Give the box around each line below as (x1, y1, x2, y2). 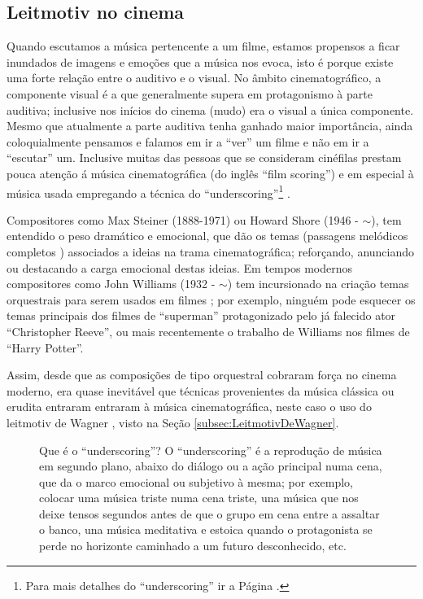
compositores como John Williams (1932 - (7, 275, 216, 292)
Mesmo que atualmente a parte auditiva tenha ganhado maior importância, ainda (7, 117, 413, 134)
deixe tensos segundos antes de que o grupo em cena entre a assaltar (39, 505, 380, 522)
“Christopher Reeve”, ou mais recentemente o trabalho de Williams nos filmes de (7, 322, 410, 339)
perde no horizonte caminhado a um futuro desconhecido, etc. (39, 537, 347, 554)
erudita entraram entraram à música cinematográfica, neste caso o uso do (7, 398, 372, 415)
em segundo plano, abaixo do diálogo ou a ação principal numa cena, (39, 457, 382, 474)
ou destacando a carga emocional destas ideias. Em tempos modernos (7, 259, 352, 276)
